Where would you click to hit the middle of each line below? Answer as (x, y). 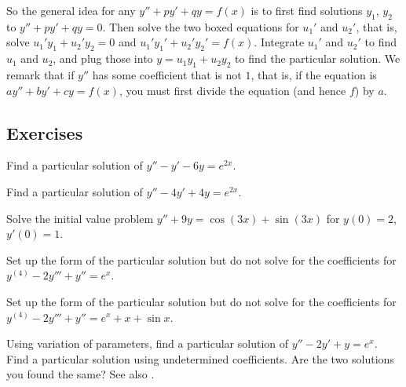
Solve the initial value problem (80, 218)
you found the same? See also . (80, 374)
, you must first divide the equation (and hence (232, 90)
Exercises (45, 132)
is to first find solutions (307, 10)
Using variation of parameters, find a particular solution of (148, 343)
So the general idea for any (71, 10)
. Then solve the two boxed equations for (201, 26)
